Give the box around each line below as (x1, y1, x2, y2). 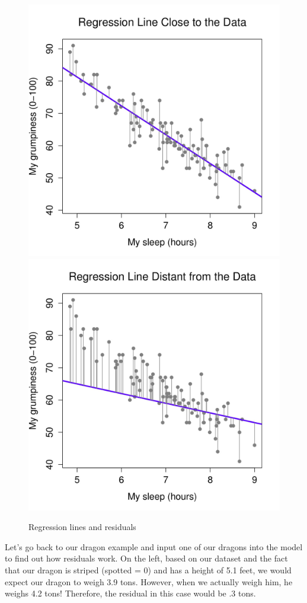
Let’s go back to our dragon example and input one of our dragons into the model (5, 540, 303, 553)
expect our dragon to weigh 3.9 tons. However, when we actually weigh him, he (5, 575, 293, 588)
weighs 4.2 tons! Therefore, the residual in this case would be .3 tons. (5, 587, 256, 599)
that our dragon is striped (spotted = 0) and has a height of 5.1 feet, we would (5, 563, 292, 576)
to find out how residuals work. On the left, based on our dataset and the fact (5, 552, 288, 564)
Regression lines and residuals (28, 521, 136, 533)
